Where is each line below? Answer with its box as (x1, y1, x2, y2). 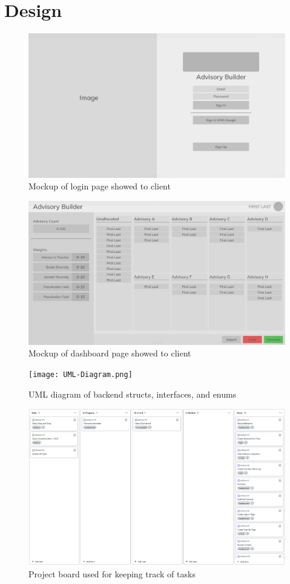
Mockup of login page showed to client (28, 180, 171, 192)
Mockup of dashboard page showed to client (28, 347, 191, 359)
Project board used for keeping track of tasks (28, 567, 196, 580)
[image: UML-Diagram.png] (28, 370, 133, 379)
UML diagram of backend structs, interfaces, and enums (28, 387, 237, 400)
